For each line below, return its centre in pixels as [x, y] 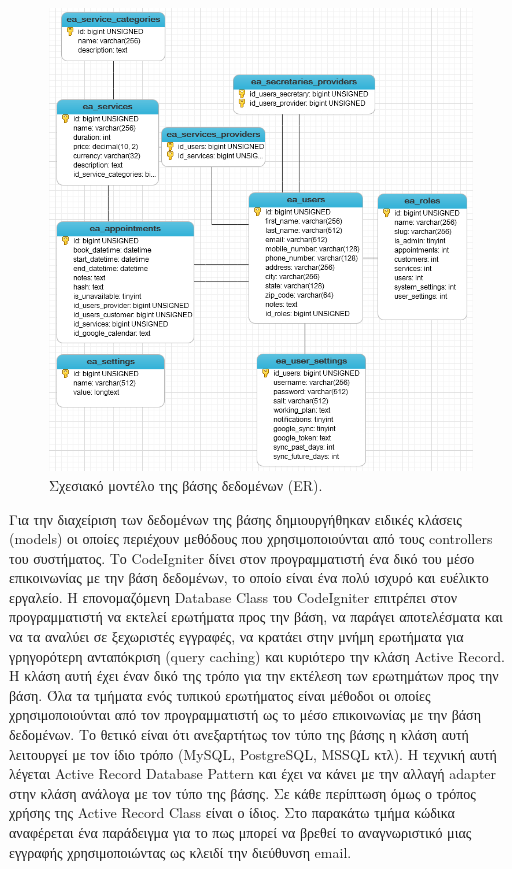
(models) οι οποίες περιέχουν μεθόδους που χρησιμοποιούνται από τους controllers [251, 538]
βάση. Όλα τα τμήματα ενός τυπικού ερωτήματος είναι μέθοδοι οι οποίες [220, 694]
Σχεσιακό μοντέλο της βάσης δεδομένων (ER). [186, 484]
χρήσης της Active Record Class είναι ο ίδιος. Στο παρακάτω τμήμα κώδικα [232, 812]
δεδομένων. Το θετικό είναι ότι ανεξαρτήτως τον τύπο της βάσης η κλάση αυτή [239, 734]
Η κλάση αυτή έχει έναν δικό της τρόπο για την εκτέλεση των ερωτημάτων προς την [254, 675]
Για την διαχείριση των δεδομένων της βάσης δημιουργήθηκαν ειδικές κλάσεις [235, 518]
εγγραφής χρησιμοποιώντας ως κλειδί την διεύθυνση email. [180, 851]
